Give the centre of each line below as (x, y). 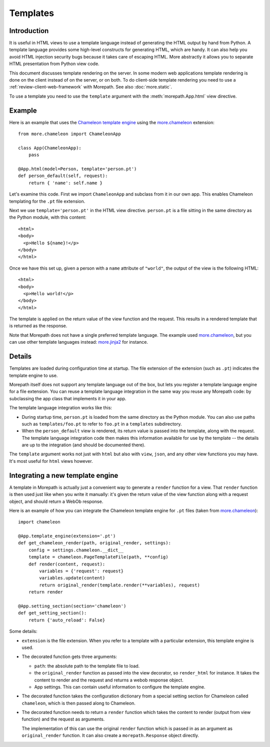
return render (46, 592)
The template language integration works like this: (61, 408)
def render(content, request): (67, 564)
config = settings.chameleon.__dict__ (76, 550)
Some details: (23, 631)
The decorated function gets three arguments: (69, 657)
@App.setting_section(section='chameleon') (72, 606)
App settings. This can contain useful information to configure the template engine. (120, 687)
